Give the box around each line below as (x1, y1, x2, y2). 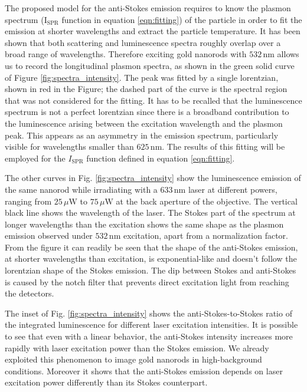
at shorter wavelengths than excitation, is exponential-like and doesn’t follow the (5, 252, 297, 265)
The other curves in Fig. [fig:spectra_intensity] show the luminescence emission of (5, 172, 301, 184)
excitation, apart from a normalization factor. (123, 229, 288, 242)
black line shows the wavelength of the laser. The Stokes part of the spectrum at (5, 206, 296, 219)
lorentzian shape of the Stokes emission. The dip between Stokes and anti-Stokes (5, 264, 296, 276)
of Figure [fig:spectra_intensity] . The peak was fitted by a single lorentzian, (5, 71, 279, 83)
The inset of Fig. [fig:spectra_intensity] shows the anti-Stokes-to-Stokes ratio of (5, 307, 292, 319)
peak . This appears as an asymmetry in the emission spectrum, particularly (5, 129, 279, 141)
